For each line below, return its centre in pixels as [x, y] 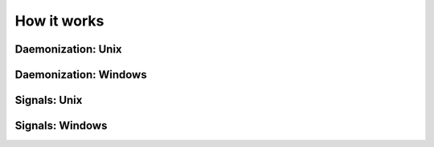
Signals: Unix [49, 100]
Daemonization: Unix [68, 49]
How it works [59, 21]
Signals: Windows [61, 126]
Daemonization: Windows [81, 75]
